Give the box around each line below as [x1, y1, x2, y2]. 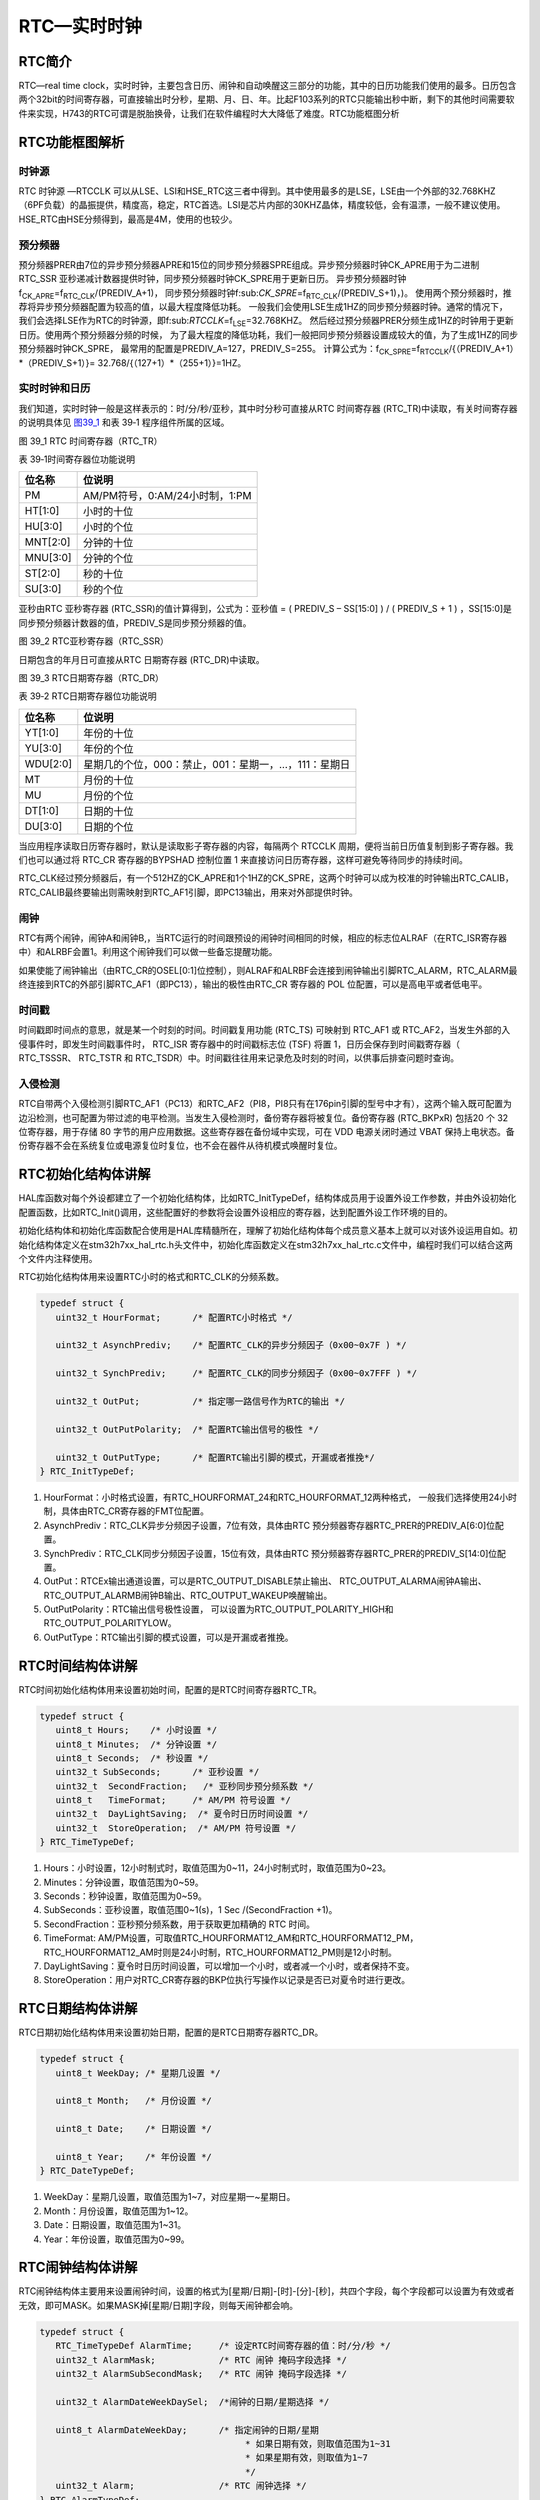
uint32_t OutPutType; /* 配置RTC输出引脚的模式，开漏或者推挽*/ [55, 1451, 375, 1463]
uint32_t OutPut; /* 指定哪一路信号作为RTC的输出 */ [55, 1396, 345, 1407]
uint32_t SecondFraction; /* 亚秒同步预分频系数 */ [55, 1780, 314, 1792]
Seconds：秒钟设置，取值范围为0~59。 [43, 1890, 207, 1902]
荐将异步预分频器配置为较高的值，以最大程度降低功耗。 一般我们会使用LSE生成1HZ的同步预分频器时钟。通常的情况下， [18, 301, 509, 313]
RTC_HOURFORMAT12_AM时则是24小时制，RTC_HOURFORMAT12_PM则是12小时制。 [43, 1946, 397, 1958]
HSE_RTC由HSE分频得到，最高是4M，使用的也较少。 [18, 213, 239, 225]
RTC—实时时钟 [18, 15, 142, 37]
